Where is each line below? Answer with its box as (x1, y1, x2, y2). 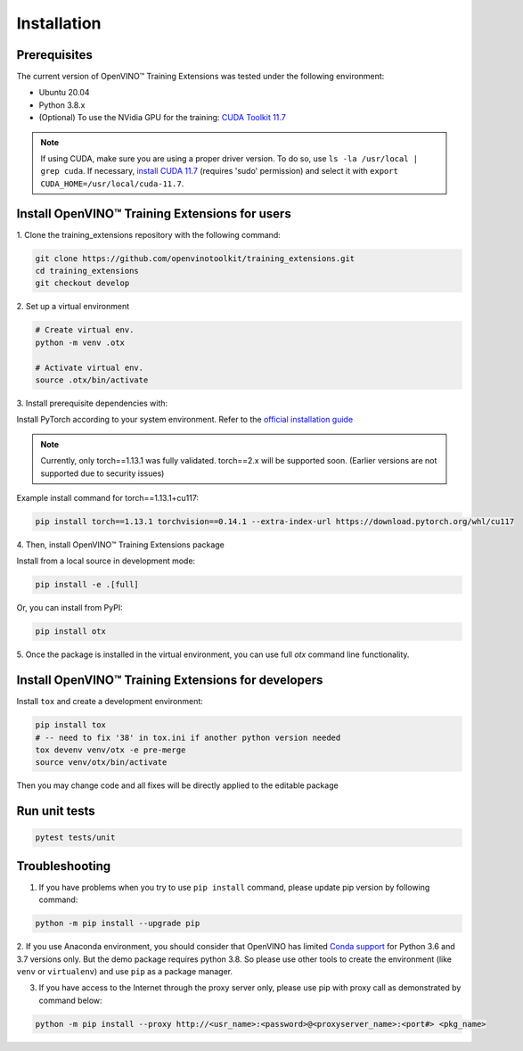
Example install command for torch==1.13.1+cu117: (16, 492, 200, 503)
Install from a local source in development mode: (16, 555, 196, 566)
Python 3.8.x (38, 99, 86, 111)
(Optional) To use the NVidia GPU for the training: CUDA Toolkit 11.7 (38, 112, 287, 123)
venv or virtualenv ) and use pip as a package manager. (16, 965, 233, 976)
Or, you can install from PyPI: (16, 603, 124, 613)
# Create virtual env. (35, 325, 135, 335)
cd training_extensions (35, 266, 140, 276)
